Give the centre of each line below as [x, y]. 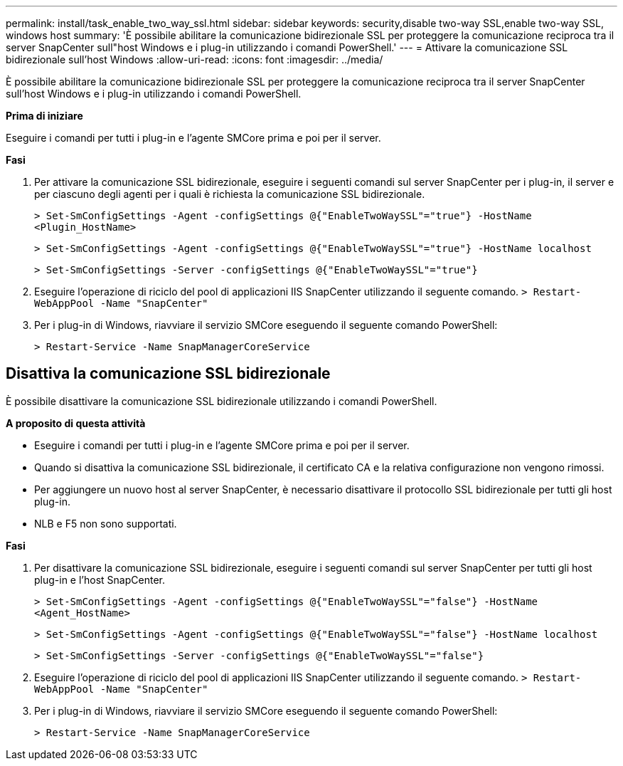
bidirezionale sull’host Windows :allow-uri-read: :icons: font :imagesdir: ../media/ [195, 59]
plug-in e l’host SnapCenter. [100, 579]
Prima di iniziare [44, 116]
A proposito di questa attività [76, 423]
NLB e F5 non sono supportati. [106, 523]
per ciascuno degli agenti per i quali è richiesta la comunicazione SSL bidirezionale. [230, 194]
